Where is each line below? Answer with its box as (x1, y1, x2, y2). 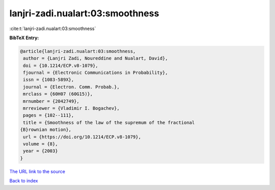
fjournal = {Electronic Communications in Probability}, (23, 70, 168, 76)
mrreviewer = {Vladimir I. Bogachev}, (23, 105, 120, 112)
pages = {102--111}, (23, 113, 74, 118)
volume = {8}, (23, 141, 58, 147)
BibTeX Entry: (9, 35, 39, 41)
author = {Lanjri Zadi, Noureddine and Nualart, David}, (23, 56, 168, 61)
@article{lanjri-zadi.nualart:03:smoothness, (20, 48, 136, 54)
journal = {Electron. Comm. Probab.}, (23, 84, 120, 90)
